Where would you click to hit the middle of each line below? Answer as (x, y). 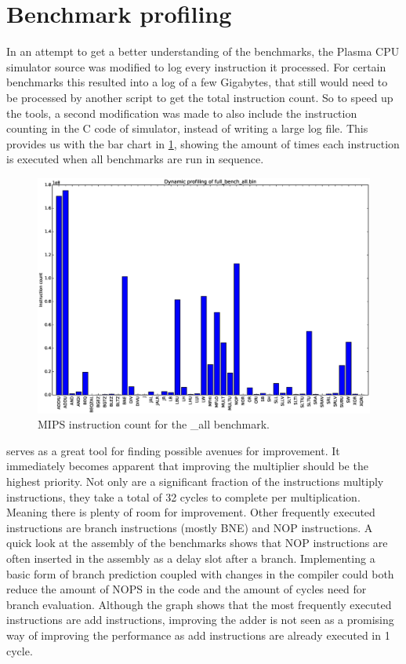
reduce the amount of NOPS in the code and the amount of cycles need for (187, 589)
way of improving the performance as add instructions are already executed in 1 (198, 635)
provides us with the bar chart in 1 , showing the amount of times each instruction (203, 143)
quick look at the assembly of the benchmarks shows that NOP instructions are (197, 543)
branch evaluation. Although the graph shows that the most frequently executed (199, 604)
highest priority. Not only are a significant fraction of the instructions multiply (195, 482)
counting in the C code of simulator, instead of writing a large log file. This (187, 128)
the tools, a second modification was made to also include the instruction (182, 113)
